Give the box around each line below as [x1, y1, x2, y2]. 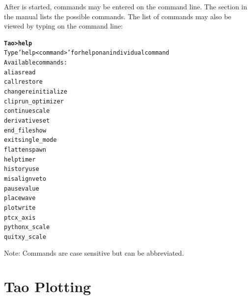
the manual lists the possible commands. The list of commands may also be [4, 11, 231, 21]
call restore [4, 78, 43, 86]
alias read [4, 68, 36, 76]
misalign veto [4, 175, 46, 182]
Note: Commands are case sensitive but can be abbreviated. [4, 247, 184, 258]
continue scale [4, 107, 50, 115]
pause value [4, 185, 39, 192]
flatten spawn [4, 146, 46, 153]
